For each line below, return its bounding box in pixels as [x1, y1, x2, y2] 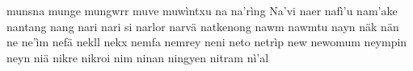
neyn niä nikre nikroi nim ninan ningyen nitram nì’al [6, 49, 269, 65]
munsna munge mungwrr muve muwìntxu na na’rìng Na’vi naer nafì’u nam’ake [6, 2, 398, 18]
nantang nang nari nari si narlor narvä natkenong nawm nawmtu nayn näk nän [6, 18, 399, 34]
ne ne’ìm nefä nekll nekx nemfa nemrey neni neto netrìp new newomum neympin [6, 34, 407, 50]
